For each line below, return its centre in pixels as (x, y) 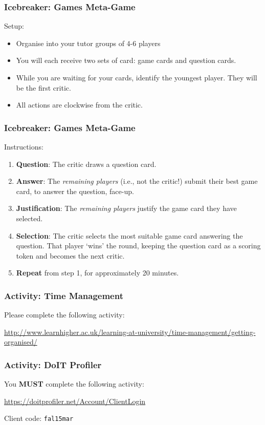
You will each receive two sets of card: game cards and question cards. (126, 60)
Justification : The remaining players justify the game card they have (126, 208)
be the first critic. (43, 87)
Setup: (14, 26)
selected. (29, 218)
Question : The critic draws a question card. (86, 164)
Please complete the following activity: (64, 315)
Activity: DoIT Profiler (53, 364)
